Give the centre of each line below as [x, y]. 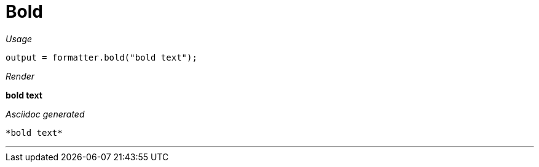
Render [20, 76]
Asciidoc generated [45, 114]
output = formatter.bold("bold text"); [101, 57]
